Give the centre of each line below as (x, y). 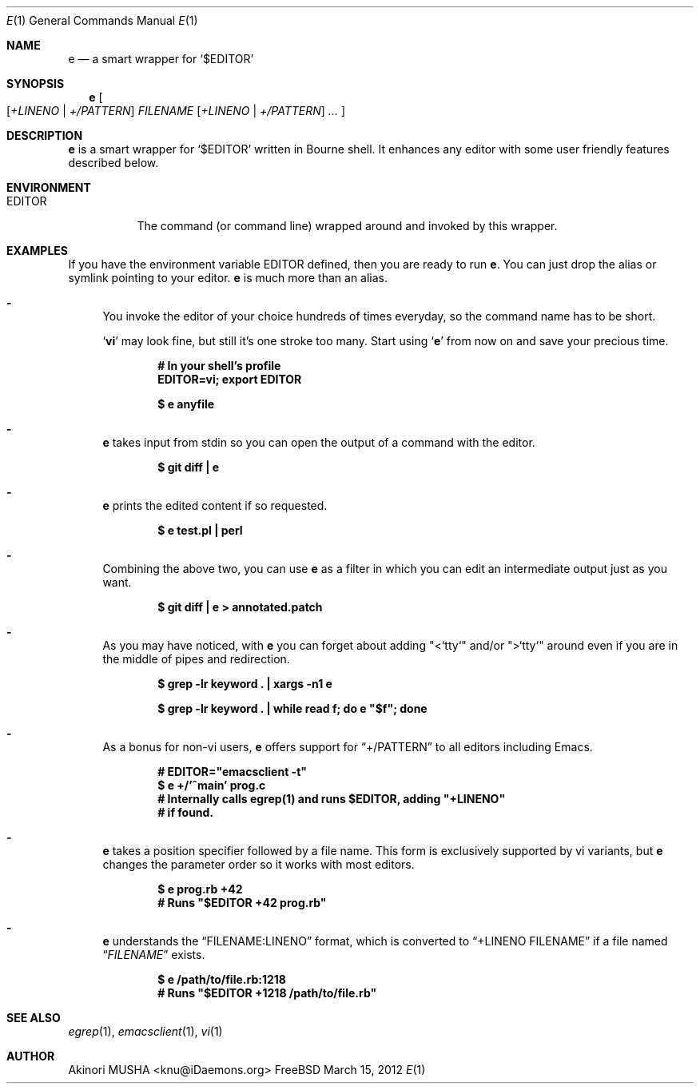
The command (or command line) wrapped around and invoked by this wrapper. (347, 226)
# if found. (186, 812)
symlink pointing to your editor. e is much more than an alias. (228, 278)
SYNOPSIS (36, 84)
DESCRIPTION (45, 135)
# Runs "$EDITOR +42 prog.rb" (242, 903)
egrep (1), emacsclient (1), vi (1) (145, 1031)
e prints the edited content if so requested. (215, 505)
